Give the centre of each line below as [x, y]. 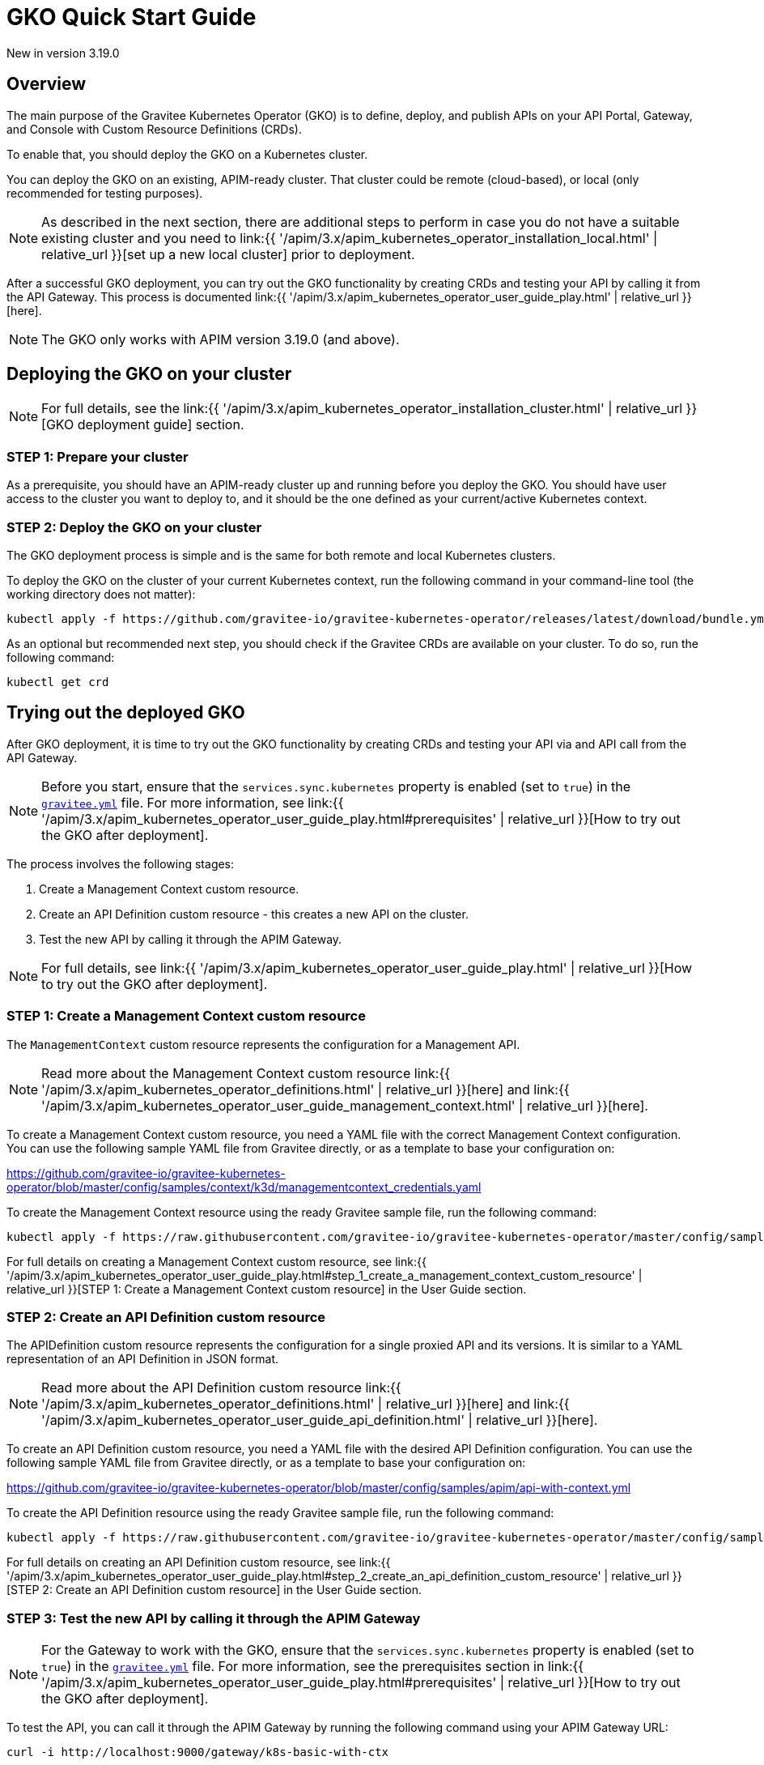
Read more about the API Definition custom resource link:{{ [221, 1388]
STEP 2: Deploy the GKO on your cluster [134, 527]
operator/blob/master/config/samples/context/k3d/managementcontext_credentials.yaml [244, 1187]
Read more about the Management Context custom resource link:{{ [246, 1073]
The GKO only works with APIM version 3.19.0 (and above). [221, 339]
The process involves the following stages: [121, 863]
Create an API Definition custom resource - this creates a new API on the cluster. [254, 914]
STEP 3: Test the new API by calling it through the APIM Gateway [214, 1618]
